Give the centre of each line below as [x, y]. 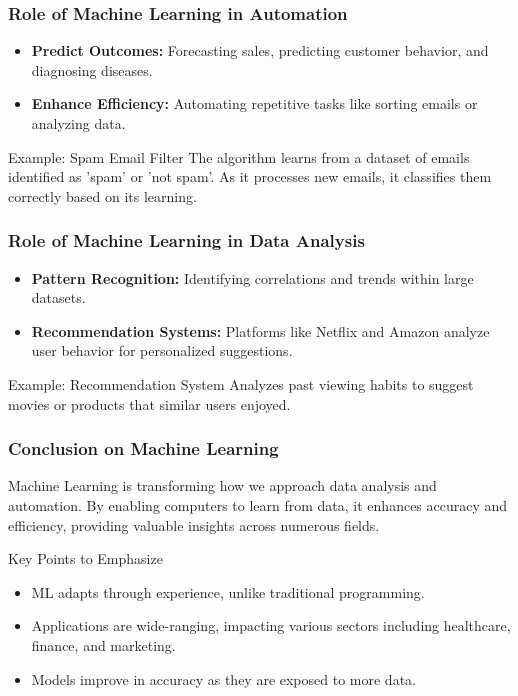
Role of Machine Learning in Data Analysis [186, 240]
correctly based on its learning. [102, 195]
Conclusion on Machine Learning [143, 448]
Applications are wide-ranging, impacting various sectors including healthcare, [271, 625]
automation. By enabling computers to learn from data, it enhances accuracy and [258, 504]
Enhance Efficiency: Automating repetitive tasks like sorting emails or [254, 103]
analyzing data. [78, 123]
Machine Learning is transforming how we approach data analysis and [222, 485]
